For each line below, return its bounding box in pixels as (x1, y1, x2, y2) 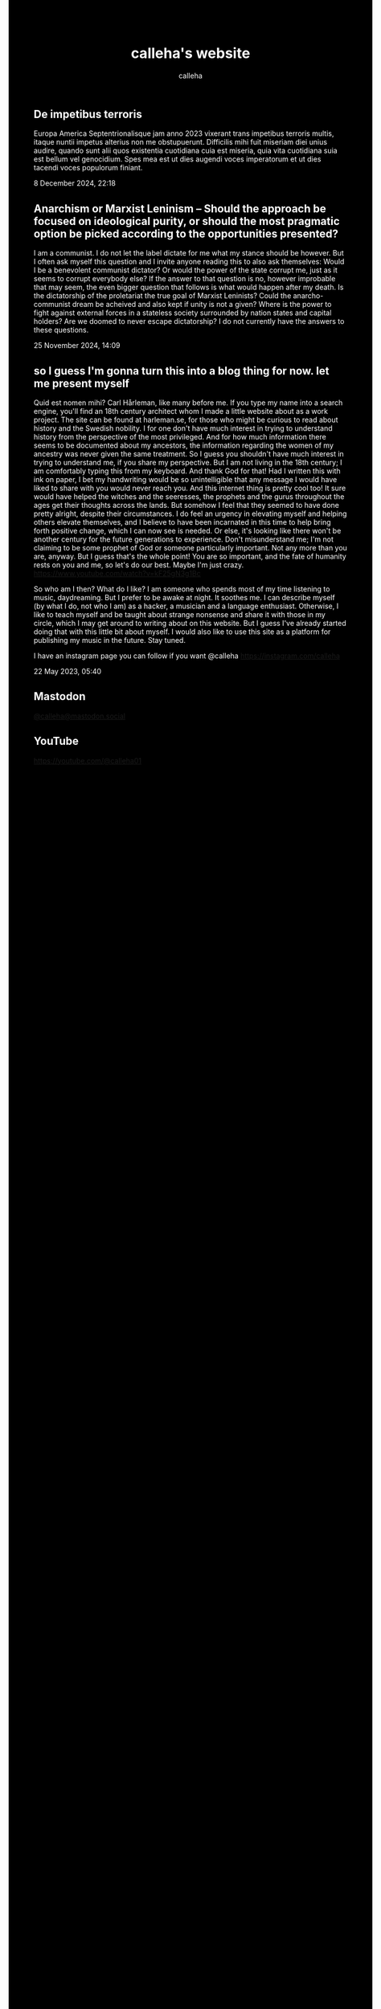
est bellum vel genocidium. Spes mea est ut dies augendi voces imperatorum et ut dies (34, 154, 322, 164)
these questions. (34, 325, 89, 335)
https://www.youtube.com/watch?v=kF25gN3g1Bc (34, 568, 202, 578)
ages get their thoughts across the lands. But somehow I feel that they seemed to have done (34, 500, 339, 509)
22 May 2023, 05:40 (34, 666, 102, 676)
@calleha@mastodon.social (34, 711, 126, 721)
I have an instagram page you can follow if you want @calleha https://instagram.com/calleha (34, 651, 341, 661)
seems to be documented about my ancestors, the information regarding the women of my (34, 440, 334, 450)
